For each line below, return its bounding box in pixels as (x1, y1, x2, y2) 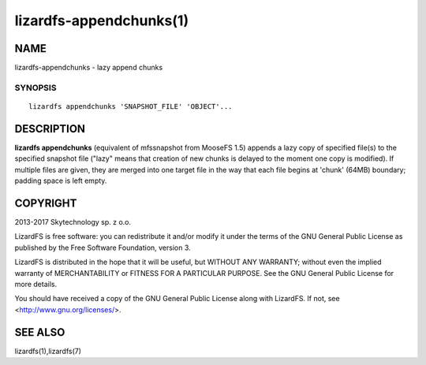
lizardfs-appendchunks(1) (14, 12, 189, 29)
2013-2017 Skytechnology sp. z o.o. (14, 218, 132, 226)
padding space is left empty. (14, 176, 107, 185)
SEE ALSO (14, 326, 65, 339)
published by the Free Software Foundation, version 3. (14, 243, 191, 252)
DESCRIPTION (14, 122, 86, 136)
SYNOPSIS (14, 82, 57, 93)
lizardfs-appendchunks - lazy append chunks (14, 63, 163, 73)
